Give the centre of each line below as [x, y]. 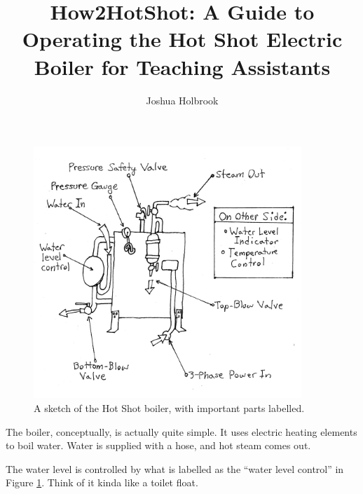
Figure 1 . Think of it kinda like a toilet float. [102, 482]
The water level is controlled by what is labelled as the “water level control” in [175, 468]
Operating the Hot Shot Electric [182, 39]
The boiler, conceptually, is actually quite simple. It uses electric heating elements [181, 431]
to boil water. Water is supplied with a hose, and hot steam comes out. [158, 445]
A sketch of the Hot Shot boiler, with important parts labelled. [169, 407]
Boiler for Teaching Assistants [182, 66]
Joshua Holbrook [182, 100]
